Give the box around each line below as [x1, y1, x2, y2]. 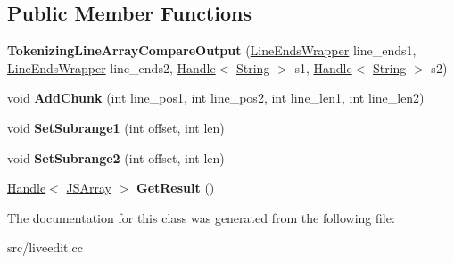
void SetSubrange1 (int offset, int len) [7, 118, 225, 136]
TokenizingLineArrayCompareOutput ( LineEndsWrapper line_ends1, [7, 41, 417, 60]
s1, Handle [294, 58, 352, 77]
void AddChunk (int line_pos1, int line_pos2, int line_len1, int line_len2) [7, 88, 425, 107]
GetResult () [136, 178, 215, 197]
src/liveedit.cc [7, 238, 83, 257]
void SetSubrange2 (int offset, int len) [7, 148, 225, 167]
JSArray [66, 178, 111, 197]
